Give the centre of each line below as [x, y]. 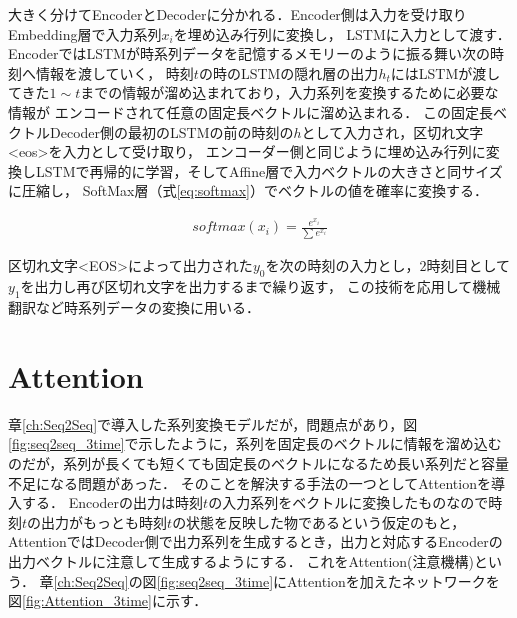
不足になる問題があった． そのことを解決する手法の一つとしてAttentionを [249, 482]
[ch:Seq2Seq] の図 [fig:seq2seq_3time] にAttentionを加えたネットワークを [276, 580]
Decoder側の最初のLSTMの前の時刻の [171, 131]
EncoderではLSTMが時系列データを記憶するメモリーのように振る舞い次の [249, 53]
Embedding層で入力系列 [85, 33]
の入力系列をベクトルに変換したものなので [348, 502]
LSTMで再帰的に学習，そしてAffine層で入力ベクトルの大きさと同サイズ [269, 170]
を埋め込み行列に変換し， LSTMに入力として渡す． [342, 33]
